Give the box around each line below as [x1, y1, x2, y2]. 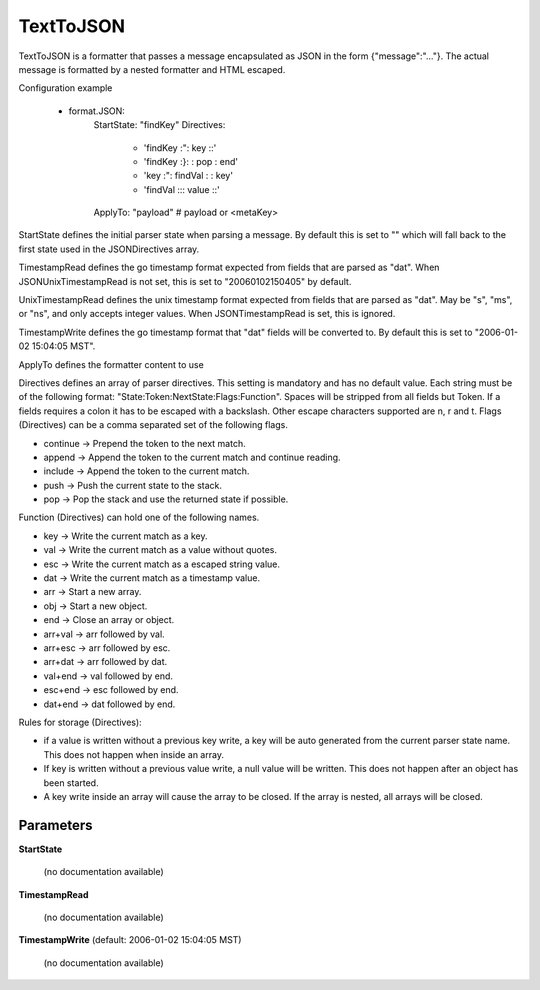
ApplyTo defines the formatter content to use [18, 358, 204, 370]
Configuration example [18, 82, 113, 94]
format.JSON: [68, 105, 125, 117]
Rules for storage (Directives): [18, 716, 142, 728]
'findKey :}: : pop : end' [143, 155, 239, 167]
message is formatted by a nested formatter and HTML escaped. [18, 63, 286, 75]
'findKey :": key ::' [143, 141, 217, 154]
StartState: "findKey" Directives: [93, 119, 226, 131]
